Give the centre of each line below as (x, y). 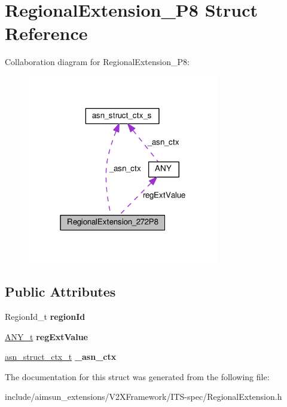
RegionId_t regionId (45, 316)
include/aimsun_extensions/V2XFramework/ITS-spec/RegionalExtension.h (143, 397)
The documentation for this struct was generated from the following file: (137, 376)
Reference (46, 33)
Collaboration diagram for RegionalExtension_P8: (97, 62)
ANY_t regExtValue (46, 336)
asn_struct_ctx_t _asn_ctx (61, 357)
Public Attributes (60, 292)
